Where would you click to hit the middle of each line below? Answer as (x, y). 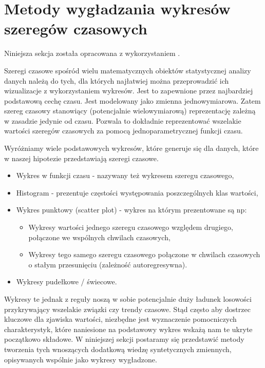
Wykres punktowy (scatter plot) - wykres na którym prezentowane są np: (131, 210)
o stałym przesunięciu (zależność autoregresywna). (108, 264)
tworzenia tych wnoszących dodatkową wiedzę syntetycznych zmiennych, (118, 349)
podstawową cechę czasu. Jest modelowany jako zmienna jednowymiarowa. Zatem (132, 100)
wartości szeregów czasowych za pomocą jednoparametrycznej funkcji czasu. (124, 131)
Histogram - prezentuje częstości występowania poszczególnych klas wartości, (137, 192)
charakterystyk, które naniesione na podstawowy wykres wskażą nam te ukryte (128, 329)
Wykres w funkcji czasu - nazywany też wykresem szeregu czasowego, (125, 175)
